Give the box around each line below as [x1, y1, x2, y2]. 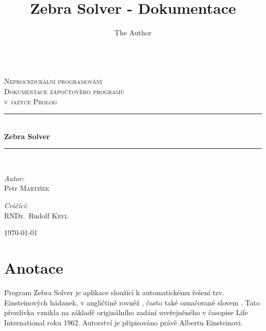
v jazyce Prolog [4, 96, 57, 106]
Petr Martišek [4, 183, 50, 193]
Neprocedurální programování [4, 76, 102, 86]
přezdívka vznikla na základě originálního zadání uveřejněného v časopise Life [4, 307, 248, 318]
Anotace [4, 257, 63, 278]
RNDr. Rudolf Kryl [4, 210, 68, 220]
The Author [114, 27, 152, 38]
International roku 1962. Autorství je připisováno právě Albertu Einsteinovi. [4, 317, 243, 327]
